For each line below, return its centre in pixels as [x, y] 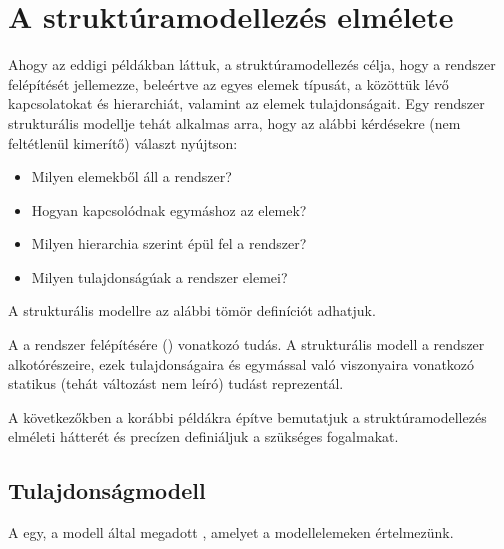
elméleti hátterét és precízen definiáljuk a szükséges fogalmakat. [203, 436]
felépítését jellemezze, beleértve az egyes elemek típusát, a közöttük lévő [228, 83]
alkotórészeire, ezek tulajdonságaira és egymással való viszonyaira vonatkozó [241, 363]
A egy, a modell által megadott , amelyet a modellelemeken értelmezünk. [231, 532]
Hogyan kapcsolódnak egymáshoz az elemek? [169, 209]
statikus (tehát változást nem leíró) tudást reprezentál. [176, 383]
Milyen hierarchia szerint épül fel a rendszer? [169, 243]
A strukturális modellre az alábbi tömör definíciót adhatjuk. [192, 310]
